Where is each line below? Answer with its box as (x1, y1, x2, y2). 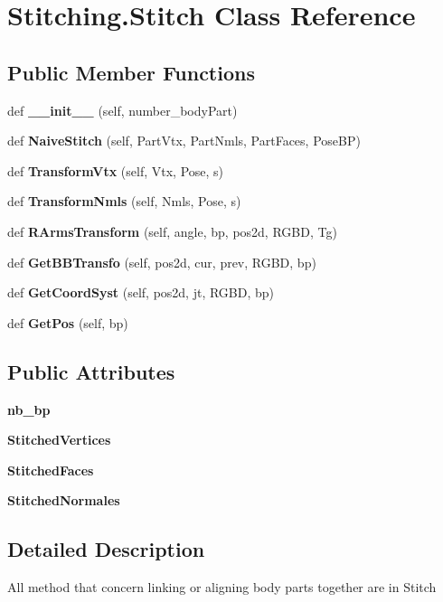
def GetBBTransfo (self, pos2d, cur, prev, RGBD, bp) (7, 252, 316, 271)
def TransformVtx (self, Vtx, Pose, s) (7, 161, 224, 180)
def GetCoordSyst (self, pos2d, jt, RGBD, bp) (7, 283, 275, 302)
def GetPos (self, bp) (7, 313, 128, 332)
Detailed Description (7, 535, 205, 563)
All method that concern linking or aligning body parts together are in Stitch (7, 578, 437, 597)
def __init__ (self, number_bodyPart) (7, 100, 238, 119)
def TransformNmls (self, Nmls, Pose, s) (7, 192, 241, 211)
